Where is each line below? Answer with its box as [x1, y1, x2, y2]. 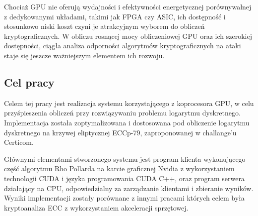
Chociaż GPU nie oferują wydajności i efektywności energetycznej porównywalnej [4, 1, 252, 11]
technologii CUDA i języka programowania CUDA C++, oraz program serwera [4, 173, 245, 183]
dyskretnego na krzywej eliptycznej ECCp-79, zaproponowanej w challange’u [4, 127, 237, 137]
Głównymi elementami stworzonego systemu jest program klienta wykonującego [4, 153, 246, 164]
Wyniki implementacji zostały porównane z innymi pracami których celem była [4, 193, 245, 203]
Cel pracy [4, 74, 55, 90]
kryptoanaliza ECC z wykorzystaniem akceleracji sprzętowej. [4, 202, 189, 213]
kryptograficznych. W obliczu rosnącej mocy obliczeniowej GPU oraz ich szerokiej [4, 30, 252, 41]
